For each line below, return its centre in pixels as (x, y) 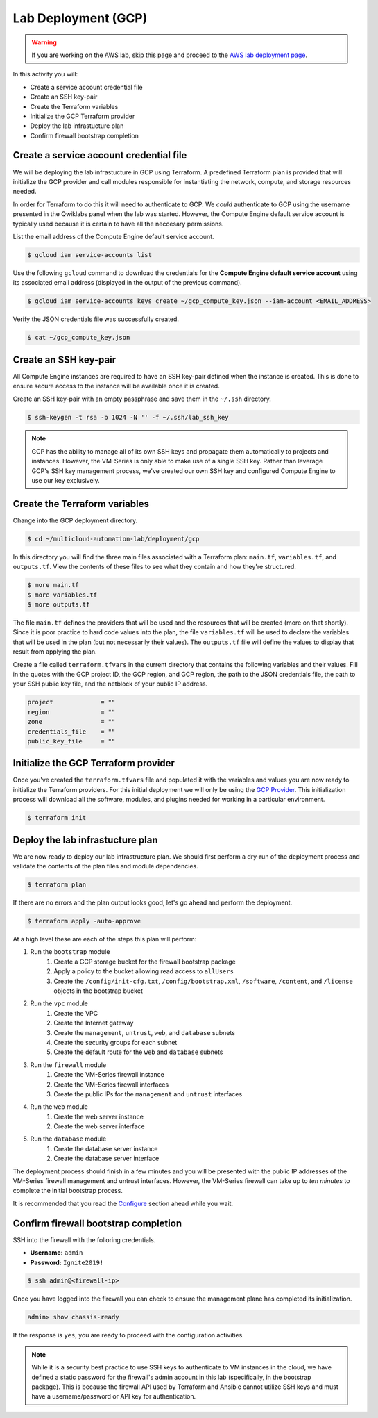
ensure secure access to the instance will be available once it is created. (116, 386)
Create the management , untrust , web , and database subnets (145, 1032)
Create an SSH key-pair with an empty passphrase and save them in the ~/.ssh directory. (142, 399)
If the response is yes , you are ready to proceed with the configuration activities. (128, 1335)
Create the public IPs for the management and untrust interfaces (148, 1094)
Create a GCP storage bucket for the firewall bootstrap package (145, 962)
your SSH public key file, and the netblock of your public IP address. (110, 684)
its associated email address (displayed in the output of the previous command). (127, 283)
